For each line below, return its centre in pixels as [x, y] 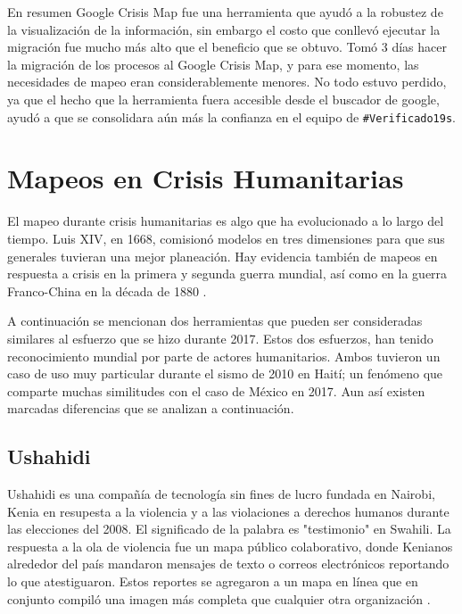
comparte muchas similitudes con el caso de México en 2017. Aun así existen [216, 390]
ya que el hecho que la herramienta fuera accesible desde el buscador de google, [223, 99]
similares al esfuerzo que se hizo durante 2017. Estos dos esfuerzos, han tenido [220, 338]
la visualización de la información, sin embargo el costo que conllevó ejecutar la [224, 29]
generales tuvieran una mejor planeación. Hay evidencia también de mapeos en [223, 256]
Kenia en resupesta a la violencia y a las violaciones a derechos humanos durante [228, 511]
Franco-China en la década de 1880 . [107, 290]
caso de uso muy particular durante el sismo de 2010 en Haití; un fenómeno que [225, 373]
